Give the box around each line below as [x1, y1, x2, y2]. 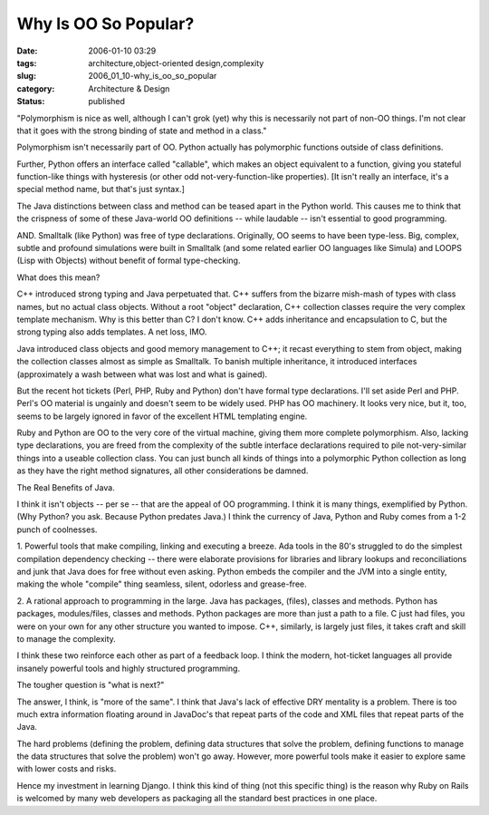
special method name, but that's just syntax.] [16, 184, 186, 195]
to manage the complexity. [16, 633, 117, 644]
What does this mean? [16, 272, 101, 283]
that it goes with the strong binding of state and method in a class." [16, 125, 267, 136]
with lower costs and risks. [16, 763, 117, 774]
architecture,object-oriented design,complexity [88, 57, 264, 68]
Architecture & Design [88, 82, 170, 94]
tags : [16, 57, 37, 68]
